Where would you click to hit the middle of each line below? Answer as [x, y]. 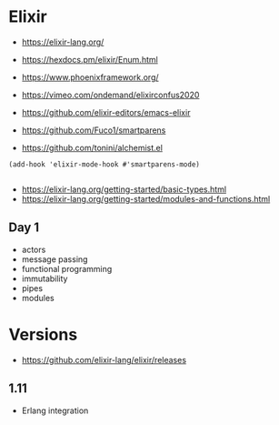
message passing [55, 259]
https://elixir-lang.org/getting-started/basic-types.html [124, 189]
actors [34, 249]
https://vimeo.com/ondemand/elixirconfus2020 [110, 95]
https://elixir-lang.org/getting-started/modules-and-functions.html [146, 198]
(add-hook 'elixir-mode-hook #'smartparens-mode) [105, 164]
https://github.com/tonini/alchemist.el [92, 147]
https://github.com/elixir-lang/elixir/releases [104, 359]
